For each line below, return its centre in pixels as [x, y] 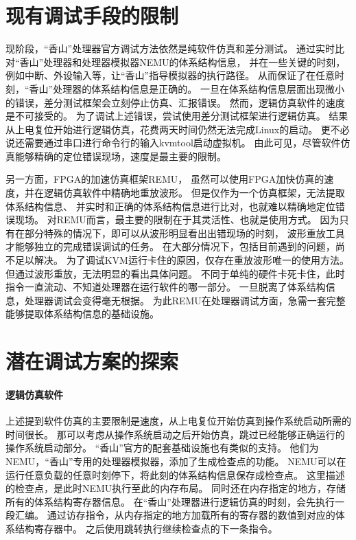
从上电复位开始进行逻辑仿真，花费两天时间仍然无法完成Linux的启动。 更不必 [178, 129]
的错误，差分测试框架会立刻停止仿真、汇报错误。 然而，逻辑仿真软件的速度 [175, 102]
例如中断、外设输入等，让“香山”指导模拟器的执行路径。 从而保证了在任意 [170, 75]
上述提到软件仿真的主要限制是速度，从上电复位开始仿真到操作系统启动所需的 [178, 421]
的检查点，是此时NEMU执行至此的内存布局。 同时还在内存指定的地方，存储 [176, 488]
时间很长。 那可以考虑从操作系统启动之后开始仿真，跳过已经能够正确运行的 [175, 434]
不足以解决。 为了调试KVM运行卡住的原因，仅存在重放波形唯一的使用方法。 [177, 260]
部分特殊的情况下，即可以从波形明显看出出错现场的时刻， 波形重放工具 [185, 233]
